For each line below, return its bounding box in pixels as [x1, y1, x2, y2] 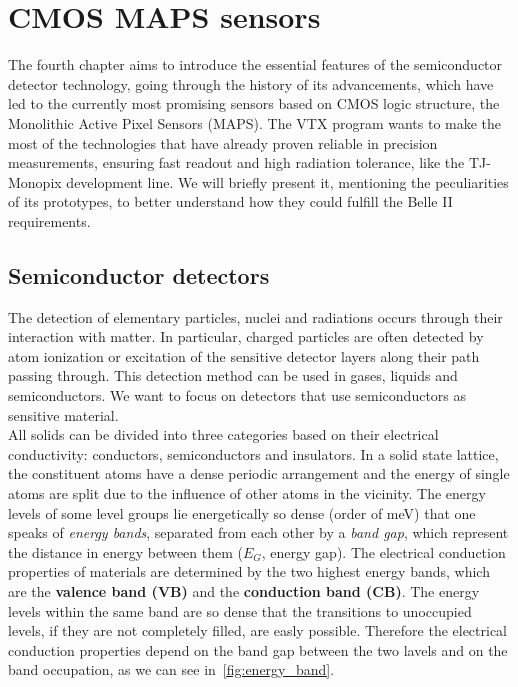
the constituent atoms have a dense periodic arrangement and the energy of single [8, 463, 510, 484]
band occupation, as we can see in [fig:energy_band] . [8, 659, 335, 680]
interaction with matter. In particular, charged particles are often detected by [8, 326, 484, 347]
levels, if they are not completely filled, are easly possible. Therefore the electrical [8, 620, 508, 641]
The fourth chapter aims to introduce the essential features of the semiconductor [8, 54, 503, 75]
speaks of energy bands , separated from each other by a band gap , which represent [8, 522, 509, 543]
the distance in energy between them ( [8, 541, 243, 562]
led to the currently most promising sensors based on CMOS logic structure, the [8, 93, 500, 114]
